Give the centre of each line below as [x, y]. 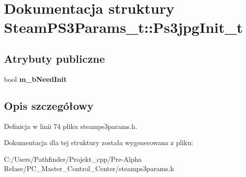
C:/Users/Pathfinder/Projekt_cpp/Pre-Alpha [73, 159]
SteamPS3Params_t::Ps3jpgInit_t [123, 27]
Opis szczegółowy [49, 105]
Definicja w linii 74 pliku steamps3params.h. [71, 126]
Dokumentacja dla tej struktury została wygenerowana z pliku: [99, 142]
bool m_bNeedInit [35, 79]
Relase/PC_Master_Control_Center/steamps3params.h [89, 168]
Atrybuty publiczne [55, 58]
